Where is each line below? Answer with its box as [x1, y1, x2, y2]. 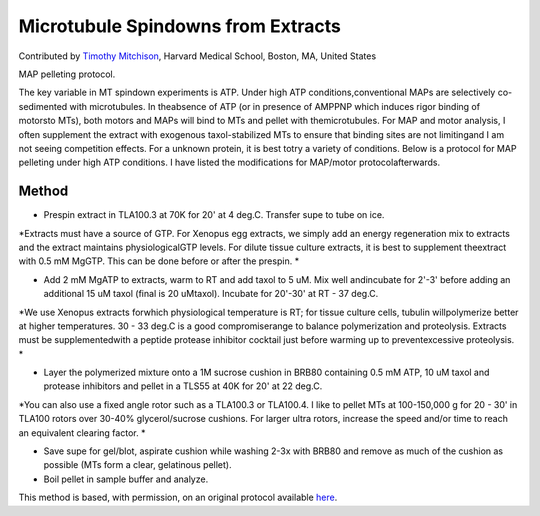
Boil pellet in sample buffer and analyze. [43, 473, 209, 485]
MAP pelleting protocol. [18, 68, 116, 80]
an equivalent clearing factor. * [18, 426, 146, 439]
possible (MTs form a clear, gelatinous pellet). [43, 459, 232, 471]
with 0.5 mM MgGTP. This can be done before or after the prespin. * [18, 255, 300, 267]
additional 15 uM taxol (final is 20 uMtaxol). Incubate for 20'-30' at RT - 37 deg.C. [43, 288, 379, 300]
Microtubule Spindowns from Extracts [18, 15, 342, 37]
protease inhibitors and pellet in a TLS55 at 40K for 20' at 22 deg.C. [43, 380, 323, 392]
